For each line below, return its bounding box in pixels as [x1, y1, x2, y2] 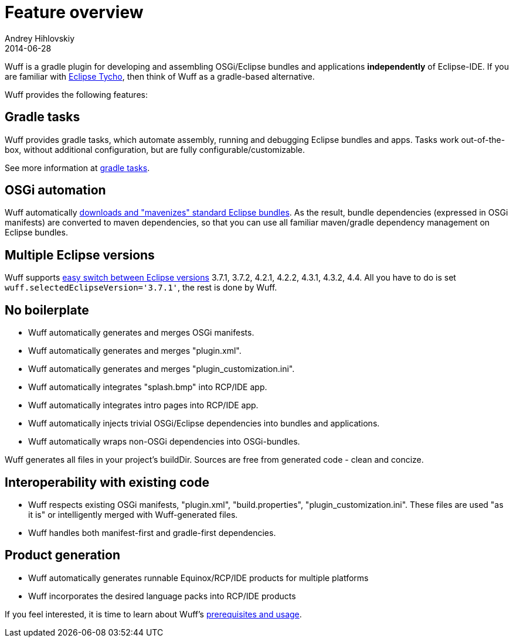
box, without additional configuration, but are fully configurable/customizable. [5, 144, 305, 155]
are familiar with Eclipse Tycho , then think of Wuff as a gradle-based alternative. [5, 71, 315, 81]
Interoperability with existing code [5, 474, 209, 490]
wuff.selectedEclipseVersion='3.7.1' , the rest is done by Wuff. [5, 282, 277, 293]
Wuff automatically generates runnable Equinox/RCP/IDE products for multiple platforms [28, 572, 369, 583]
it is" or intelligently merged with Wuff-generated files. [28, 509, 238, 520]
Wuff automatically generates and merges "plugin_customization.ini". [28, 364, 295, 374]
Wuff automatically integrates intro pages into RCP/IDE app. [28, 400, 259, 411]
